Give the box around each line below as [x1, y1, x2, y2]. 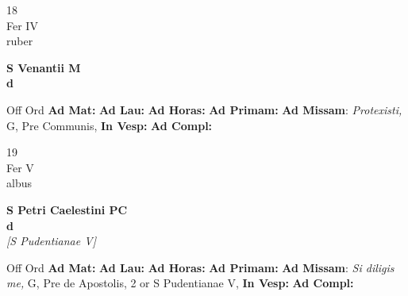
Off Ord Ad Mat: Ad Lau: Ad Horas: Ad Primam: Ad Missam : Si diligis [6, 259, 395, 275]
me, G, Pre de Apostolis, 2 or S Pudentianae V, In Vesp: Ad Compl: [6, 275, 354, 291]
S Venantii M [6, 59, 81, 75]
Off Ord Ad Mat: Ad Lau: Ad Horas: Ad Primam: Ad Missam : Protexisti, [6, 101, 402, 117]
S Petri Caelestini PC [6, 201, 128, 217]
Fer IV [6, 17, 38, 33]
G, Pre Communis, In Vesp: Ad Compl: [6, 117, 213, 133]
